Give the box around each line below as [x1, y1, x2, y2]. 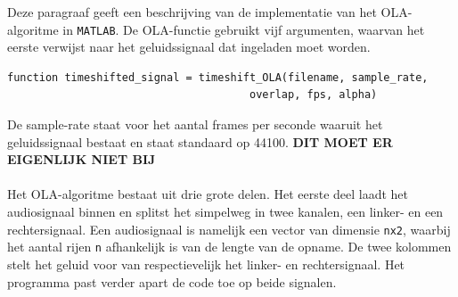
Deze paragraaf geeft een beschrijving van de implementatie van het [7, 3, 377, 21]
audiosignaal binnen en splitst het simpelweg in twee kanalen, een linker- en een [7, 202, 444, 220]
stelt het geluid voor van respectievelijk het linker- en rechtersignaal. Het [7, 254, 405, 273]
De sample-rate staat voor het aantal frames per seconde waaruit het [7, 115, 383, 134]
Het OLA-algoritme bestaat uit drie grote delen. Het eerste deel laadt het [7, 185, 409, 203]
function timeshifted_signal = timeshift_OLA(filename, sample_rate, [7, 70, 429, 84]
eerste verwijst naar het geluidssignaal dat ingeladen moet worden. [7, 37, 371, 56]
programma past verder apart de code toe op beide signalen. [7, 272, 337, 291]
